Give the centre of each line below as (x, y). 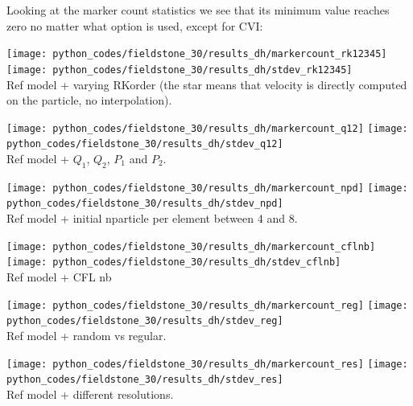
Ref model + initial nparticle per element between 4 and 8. (152, 218)
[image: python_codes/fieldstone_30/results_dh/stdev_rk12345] (180, 70)
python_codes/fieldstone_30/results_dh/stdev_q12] (145, 144)
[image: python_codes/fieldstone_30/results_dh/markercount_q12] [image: (207, 128)
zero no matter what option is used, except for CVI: (135, 25)
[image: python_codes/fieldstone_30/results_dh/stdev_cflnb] (174, 262)
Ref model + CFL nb (59, 277)
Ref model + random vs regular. (87, 335)
